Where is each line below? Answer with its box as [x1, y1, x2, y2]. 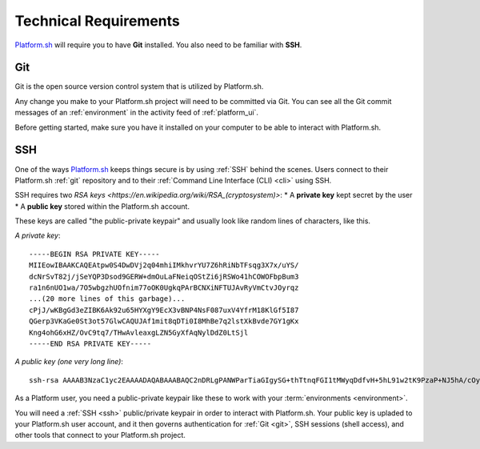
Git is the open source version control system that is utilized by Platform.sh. [14, 82, 264, 91]
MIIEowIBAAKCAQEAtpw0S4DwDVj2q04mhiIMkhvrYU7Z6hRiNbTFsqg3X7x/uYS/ [29, 261, 299, 270]
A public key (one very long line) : [14, 357, 124, 367]
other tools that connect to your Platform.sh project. [14, 431, 186, 440]
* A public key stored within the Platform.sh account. [14, 201, 190, 211]
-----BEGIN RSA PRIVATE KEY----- [29, 249, 160, 259]
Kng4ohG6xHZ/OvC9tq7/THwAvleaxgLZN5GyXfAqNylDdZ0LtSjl [29, 328, 249, 337]
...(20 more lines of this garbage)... [29, 295, 186, 303]
